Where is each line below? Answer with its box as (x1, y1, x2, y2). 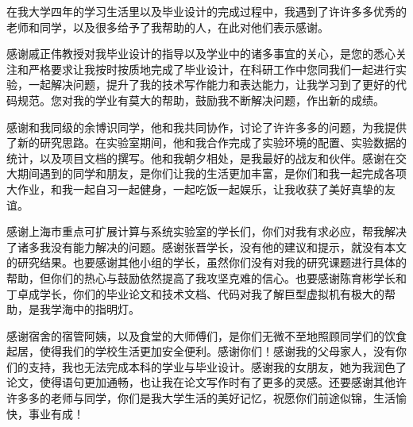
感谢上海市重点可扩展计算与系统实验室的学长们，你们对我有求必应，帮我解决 (6, 223, 407, 240)
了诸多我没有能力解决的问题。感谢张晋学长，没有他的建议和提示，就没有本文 (6, 238, 407, 255)
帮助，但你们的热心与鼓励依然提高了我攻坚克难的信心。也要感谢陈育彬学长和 (6, 269, 407, 286)
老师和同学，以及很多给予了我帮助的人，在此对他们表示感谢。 (6, 18, 329, 35)
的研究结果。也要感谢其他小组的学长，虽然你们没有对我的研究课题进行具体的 (6, 254, 407, 271)
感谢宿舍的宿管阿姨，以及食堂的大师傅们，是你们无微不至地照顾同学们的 (6, 327, 384, 344)
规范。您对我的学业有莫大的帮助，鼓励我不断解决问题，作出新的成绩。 (17, 91, 384, 108)
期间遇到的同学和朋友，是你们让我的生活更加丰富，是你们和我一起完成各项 (17, 165, 407, 182)
